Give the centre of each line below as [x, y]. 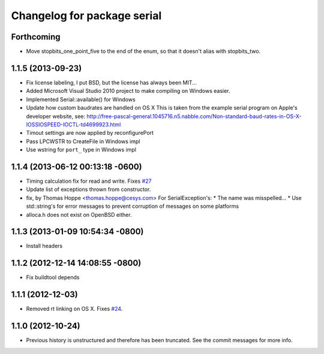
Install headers [44, 246]
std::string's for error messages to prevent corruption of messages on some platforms [133, 206]
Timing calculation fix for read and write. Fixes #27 [89, 181]
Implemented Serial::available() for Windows [81, 99]
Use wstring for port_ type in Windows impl [81, 150]
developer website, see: [55, 116]
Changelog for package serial [86, 16]
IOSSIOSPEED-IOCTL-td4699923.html [73, 124]
